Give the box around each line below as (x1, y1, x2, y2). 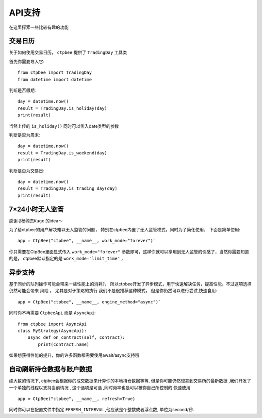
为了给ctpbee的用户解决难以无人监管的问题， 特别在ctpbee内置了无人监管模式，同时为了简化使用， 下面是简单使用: (9, 227, 240, 233)
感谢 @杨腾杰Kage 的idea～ (9, 217, 63, 223)
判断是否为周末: (9, 132, 41, 138)
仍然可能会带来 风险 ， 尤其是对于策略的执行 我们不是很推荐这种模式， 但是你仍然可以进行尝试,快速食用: (9, 288, 217, 294)
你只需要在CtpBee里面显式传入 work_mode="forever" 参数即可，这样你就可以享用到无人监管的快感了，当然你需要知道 (9, 249, 249, 254)
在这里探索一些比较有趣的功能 (9, 24, 69, 30)
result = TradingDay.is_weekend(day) (17, 150, 108, 155)
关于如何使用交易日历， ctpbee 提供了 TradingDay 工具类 (9, 50, 127, 55)
